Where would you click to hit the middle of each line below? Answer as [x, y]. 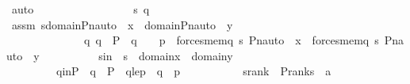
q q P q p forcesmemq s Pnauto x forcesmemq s [231, 40]
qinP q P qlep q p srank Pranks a [194, 71]
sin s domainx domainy [166, 55]
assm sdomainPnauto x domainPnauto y [122, 24]
